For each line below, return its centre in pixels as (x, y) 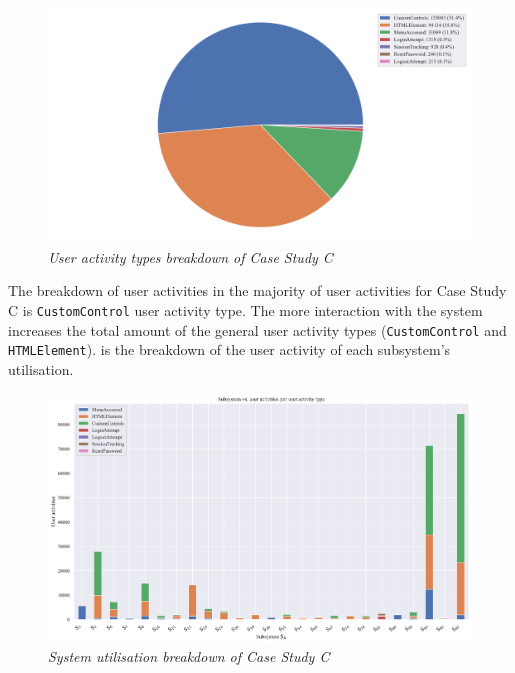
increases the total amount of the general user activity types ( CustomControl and (257, 329)
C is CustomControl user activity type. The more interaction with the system (245, 309)
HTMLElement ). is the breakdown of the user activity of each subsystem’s (229, 349)
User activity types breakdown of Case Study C (190, 256)
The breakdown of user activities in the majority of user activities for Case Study (257, 290)
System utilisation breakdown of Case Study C (189, 656)
